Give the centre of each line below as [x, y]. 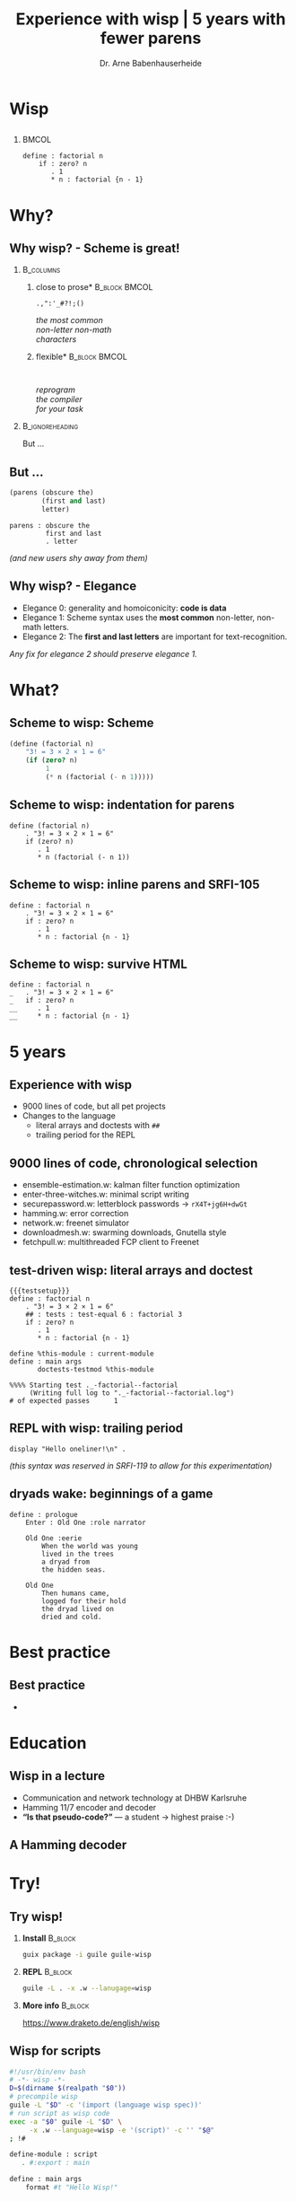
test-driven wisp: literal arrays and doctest [131, 1270]
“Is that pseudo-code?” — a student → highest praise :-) [128, 1817]
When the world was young [90, 1546]
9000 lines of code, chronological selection [134, 1163]
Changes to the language [69, 1116]
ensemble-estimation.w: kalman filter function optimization [131, 1185]
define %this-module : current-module [82, 1354]
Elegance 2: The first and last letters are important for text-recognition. [155, 636]
